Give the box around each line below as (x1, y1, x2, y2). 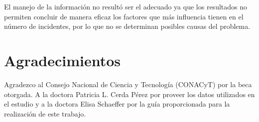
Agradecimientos (4, 50, 121, 70)
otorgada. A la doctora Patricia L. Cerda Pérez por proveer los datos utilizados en (4, 89, 255, 99)
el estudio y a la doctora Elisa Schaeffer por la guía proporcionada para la (4, 99, 230, 109)
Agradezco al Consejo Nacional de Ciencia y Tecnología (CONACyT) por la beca (4, 79, 252, 89)
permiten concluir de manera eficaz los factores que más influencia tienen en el (4, 11, 244, 21)
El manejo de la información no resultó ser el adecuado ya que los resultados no (4, 1, 247, 11)
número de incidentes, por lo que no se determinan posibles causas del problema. (4, 21, 251, 31)
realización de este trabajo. (4, 108, 86, 119)
